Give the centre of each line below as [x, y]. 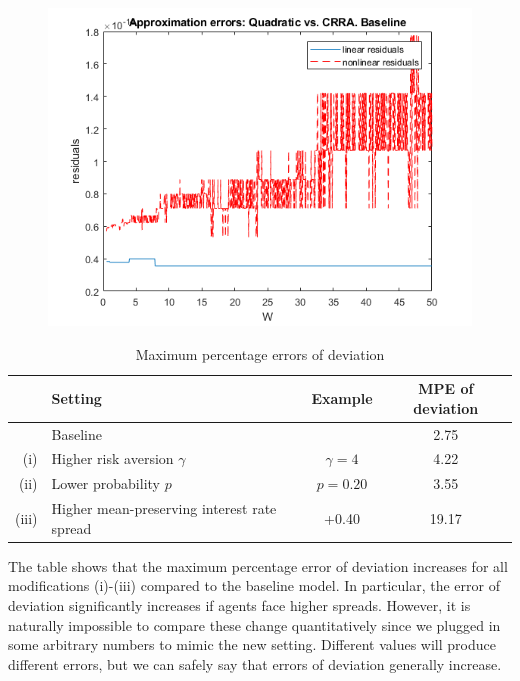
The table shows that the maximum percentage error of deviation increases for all [258, 565]
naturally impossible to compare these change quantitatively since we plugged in [254, 624]
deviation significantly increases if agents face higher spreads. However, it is [239, 605]
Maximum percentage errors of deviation [260, 353]
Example [342, 397]
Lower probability [105, 483]
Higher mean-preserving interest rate [164, 508]
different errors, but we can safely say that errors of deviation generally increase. [255, 663]
